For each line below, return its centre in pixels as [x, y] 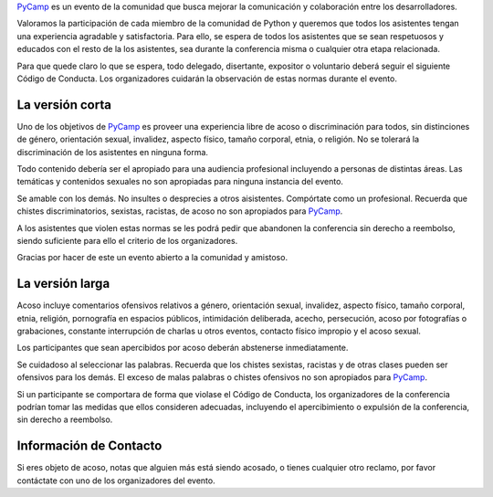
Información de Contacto [89, 446]
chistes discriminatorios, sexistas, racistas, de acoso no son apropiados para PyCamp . [180, 211]
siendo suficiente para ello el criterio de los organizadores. [127, 240]
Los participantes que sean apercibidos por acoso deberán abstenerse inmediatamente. [183, 348]
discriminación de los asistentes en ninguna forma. [113, 152]
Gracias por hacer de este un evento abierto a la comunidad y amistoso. [152, 258]
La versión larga [63, 284]
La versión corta [64, 105]
